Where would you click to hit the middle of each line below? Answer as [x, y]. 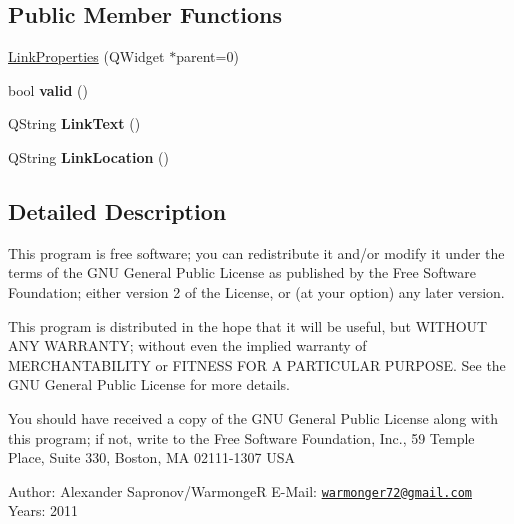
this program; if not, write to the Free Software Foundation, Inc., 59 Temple [241, 437]
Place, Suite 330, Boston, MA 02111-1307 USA [152, 457]
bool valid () [48, 89]
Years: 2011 [43, 510]
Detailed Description [117, 210]
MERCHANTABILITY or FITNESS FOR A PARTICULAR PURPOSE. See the [257, 364]
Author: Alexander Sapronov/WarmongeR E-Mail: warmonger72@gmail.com [240, 490]
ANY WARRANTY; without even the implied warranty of [187, 345]
